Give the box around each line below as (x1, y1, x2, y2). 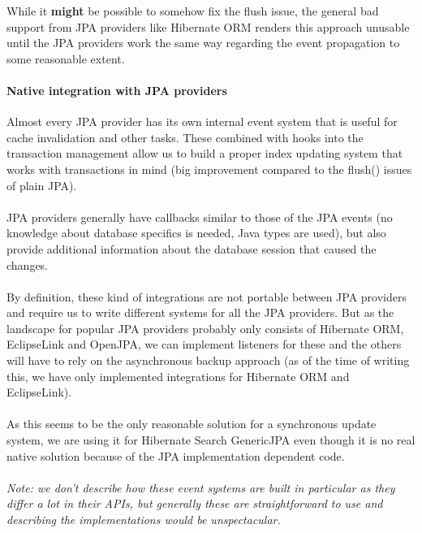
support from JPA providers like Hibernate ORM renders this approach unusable (6, 18, 410, 35)
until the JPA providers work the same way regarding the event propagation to (6, 34, 400, 51)
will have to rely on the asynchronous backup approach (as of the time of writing (6, 352, 410, 369)
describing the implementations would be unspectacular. (6, 511, 281, 528)
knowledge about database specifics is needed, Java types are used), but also (6, 224, 386, 241)
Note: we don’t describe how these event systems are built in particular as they (6, 479, 395, 496)
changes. (6, 256, 49, 273)
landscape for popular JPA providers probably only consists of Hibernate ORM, (6, 319, 404, 336)
